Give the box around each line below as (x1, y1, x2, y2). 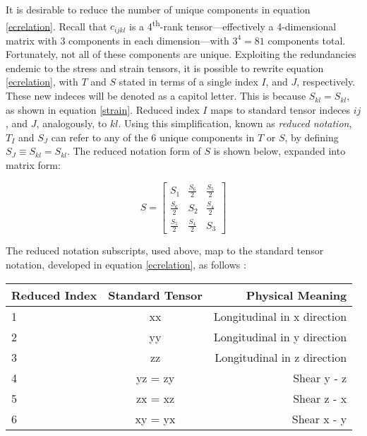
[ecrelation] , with (6, 74, 78, 89)
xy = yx (135, 410, 176, 427)
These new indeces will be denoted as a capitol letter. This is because (6, 88, 306, 103)
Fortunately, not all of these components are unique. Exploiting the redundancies (6, 47, 356, 61)
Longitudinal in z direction (215, 348, 347, 365)
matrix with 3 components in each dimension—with (6, 33, 229, 47)
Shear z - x (293, 389, 347, 406)
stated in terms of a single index (119, 74, 258, 89)
